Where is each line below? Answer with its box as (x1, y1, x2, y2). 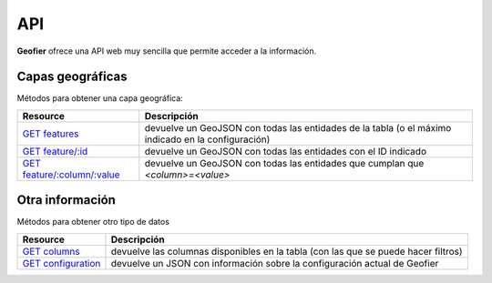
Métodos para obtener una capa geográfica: (16, 93, 184, 104)
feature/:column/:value (22, 168, 120, 181)
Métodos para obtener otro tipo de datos (16, 217, 170, 227)
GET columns (22, 245, 81, 258)
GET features (22, 127, 79, 140)
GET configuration (22, 257, 101, 269)
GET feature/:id (22, 145, 88, 157)
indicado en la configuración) (144, 133, 271, 146)
